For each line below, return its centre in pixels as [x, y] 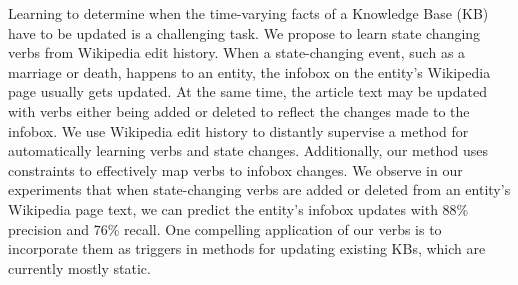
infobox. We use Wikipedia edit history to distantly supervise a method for [238, 130]
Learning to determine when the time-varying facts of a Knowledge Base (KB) [248, 13]
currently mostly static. [79, 267]
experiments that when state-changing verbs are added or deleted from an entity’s [259, 189]
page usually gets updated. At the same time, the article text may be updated [247, 91]
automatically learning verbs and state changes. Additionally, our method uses [248, 150]
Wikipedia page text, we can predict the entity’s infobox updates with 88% [238, 208]
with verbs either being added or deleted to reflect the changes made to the [239, 110]
